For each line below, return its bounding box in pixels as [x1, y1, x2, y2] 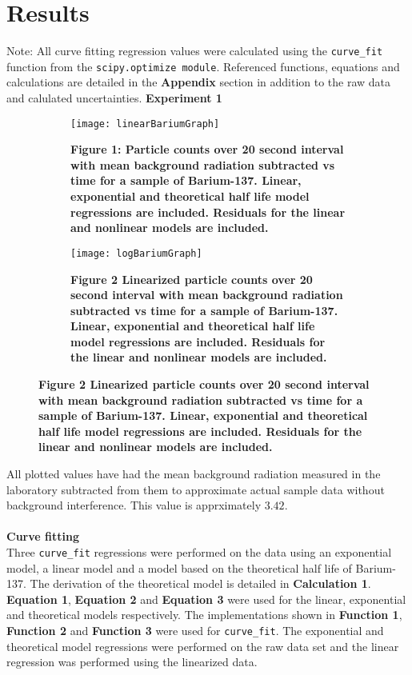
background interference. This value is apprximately [6, 497, 262, 513]
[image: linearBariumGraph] [70, 118, 220, 130]
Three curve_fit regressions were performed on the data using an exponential [6, 544, 392, 560]
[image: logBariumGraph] [70, 247, 202, 259]
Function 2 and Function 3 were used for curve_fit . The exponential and [6, 622, 384, 639]
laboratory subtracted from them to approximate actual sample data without [6, 481, 385, 497]
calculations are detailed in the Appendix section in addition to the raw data [6, 74, 391, 90]
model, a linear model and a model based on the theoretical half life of [6, 559, 352, 576]
